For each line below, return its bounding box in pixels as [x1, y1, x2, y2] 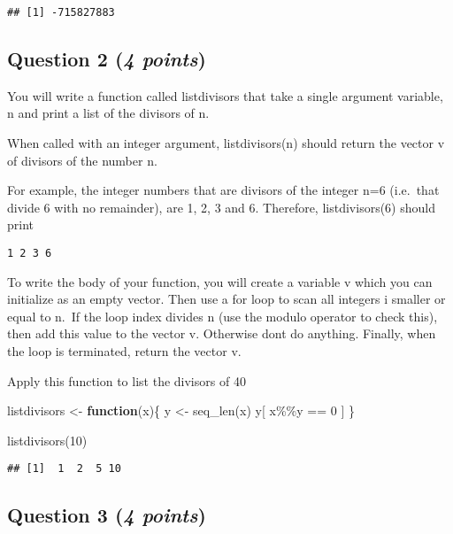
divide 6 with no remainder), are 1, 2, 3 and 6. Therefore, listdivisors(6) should [7, 197, 435, 216]
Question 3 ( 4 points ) [7, 501, 206, 529]
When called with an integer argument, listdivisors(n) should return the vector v [7, 134, 445, 152]
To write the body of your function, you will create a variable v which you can [7, 272, 433, 290]
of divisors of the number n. [7, 151, 157, 169]
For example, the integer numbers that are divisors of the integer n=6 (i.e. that [7, 181, 440, 199]
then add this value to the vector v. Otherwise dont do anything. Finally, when [7, 324, 436, 343]
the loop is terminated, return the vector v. [7, 342, 242, 360]
